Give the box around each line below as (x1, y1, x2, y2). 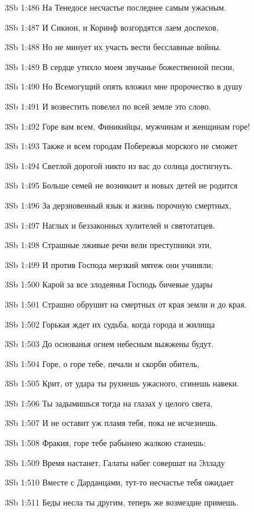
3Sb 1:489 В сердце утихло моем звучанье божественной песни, (5, 60, 235, 72)
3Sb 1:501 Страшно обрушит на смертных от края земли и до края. (5, 298, 247, 310)
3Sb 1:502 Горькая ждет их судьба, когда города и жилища (5, 318, 215, 330)
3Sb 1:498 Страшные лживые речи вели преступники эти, (5, 239, 212, 251)
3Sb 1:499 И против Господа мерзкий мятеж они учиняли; (5, 258, 213, 270)
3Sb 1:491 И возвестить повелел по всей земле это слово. (5, 100, 211, 112)
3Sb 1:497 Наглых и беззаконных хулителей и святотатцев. (5, 219, 215, 231)
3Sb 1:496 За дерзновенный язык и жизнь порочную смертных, (5, 199, 232, 211)
